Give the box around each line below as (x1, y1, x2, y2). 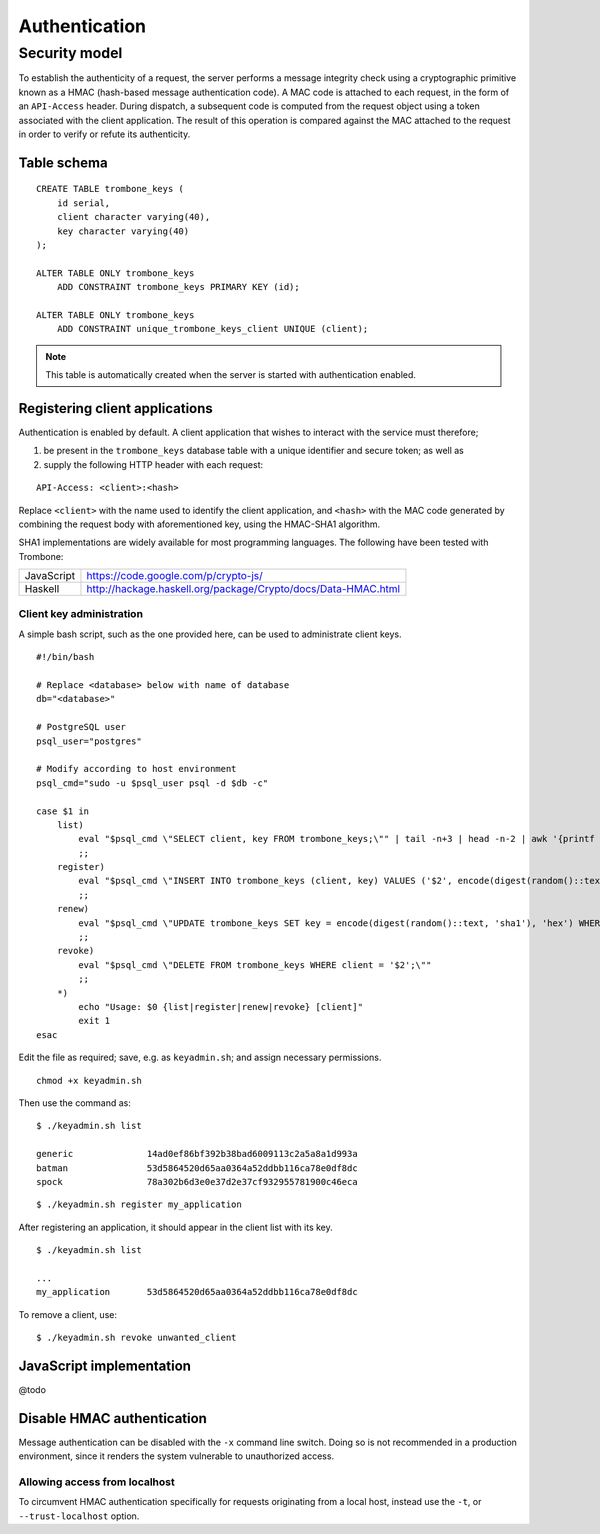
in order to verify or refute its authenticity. (18, 128, 191, 140)
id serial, (56, 197, 111, 209)
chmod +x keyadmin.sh (36, 1075, 142, 1086)
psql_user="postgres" (36, 735, 142, 747)
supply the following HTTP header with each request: (43, 458, 264, 470)
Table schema (18, 154, 109, 171)
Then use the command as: (18, 1096, 132, 1109)
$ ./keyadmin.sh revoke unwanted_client (36, 1332, 237, 1344)
